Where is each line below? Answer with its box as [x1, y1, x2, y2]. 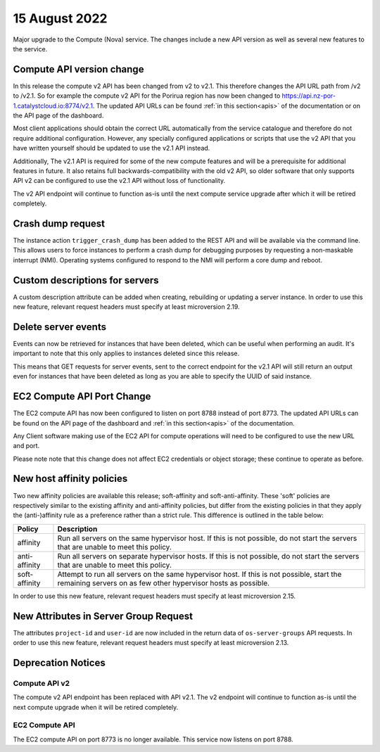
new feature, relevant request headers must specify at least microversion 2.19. [13, 302, 240, 311]
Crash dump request [13, 217, 106, 229]
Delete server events [13, 321, 107, 333]
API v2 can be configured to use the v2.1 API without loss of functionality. [13, 177, 226, 185]
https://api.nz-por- [281, 91, 336, 100]
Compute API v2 [13, 678, 70, 688]
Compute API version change [13, 63, 144, 75]
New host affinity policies [13, 473, 128, 485]
